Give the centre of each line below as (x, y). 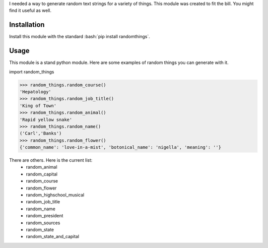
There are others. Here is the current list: (51, 160)
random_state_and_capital (53, 237)
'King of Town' (38, 106)
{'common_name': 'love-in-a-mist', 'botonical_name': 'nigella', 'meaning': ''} (120, 147)
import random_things (32, 71)
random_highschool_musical (55, 195)
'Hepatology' (35, 92)
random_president (45, 216)
